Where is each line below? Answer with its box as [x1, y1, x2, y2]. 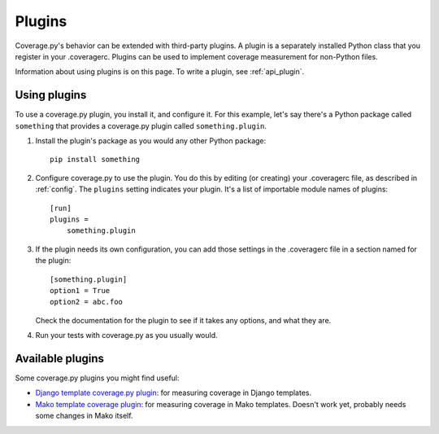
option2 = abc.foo [50, 297, 124, 307]
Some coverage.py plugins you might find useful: [15, 373, 180, 383]
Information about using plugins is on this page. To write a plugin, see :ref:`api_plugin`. [15, 67, 305, 77]
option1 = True [50, 286, 111, 295]
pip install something [50, 155, 141, 164]
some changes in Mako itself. [35, 411, 133, 421]
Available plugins [15, 351, 105, 366]
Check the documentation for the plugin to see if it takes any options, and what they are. [35, 315, 332, 325]
